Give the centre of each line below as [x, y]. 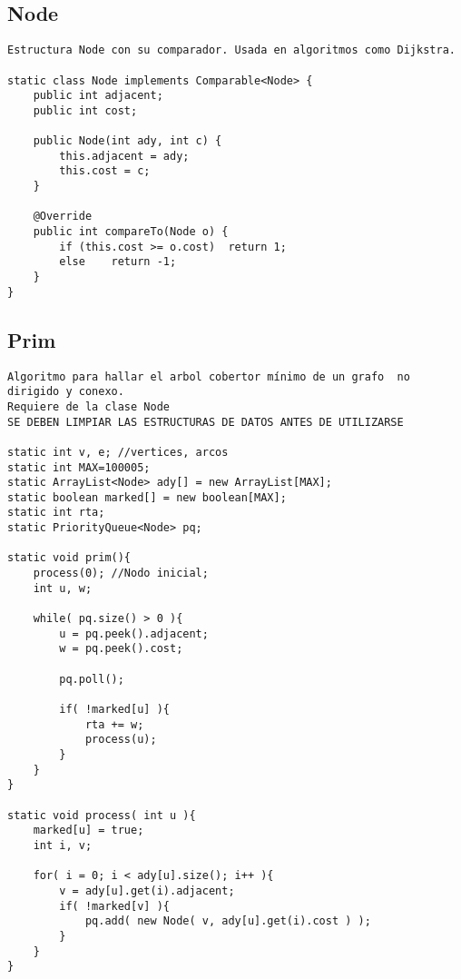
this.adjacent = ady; [124, 156]
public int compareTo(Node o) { [131, 232]
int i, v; [63, 845]
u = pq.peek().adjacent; [134, 633]
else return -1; [118, 262]
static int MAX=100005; [79, 467]
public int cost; [85, 110]
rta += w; [114, 724]
